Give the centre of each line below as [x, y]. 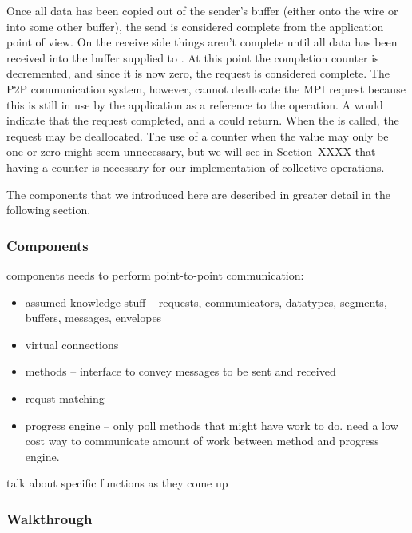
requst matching [65, 398]
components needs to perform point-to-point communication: [155, 274]
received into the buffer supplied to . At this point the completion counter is [193, 57]
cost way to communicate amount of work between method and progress [202, 441]
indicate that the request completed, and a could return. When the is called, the [203, 120]
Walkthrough [50, 518]
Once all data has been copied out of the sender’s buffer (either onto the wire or [202, 10]
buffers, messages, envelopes [93, 318]
